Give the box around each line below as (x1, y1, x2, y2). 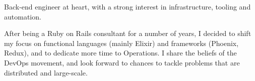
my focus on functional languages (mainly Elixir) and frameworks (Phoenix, (4, 37, 239, 48)
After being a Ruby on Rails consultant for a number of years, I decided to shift (4, 28, 251, 38)
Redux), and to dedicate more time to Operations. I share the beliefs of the (4, 47, 237, 58)
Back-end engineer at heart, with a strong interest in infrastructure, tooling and (4, 1, 251, 11)
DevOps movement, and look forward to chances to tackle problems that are (4, 57, 240, 67)
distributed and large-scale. (4, 67, 88, 77)
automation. (4, 11, 41, 21)
